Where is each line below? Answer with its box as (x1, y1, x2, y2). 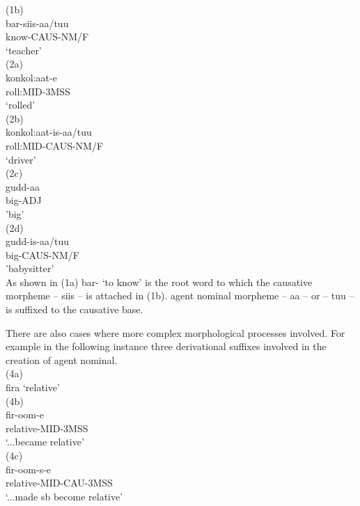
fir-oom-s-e (6, 461, 52, 476)
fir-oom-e (6, 407, 44, 422)
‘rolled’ (6, 97, 36, 112)
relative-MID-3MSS (6, 420, 88, 435)
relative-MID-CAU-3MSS (6, 475, 113, 490)
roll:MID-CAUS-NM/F (6, 138, 104, 152)
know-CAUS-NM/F (6, 29, 89, 44)
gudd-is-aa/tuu (6, 234, 70, 248)
